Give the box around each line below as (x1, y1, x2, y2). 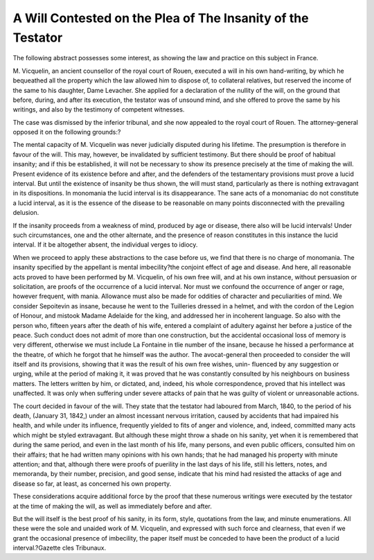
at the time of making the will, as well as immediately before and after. (12, 502, 213, 510)
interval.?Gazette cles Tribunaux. (12, 544, 107, 552)
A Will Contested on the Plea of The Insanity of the (12, 10, 309, 26)
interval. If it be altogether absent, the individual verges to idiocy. (12, 240, 198, 249)
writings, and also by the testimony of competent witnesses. (12, 105, 185, 114)
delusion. (12, 209, 39, 217)
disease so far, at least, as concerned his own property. (12, 479, 172, 488)
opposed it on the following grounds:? (12, 128, 121, 137)
